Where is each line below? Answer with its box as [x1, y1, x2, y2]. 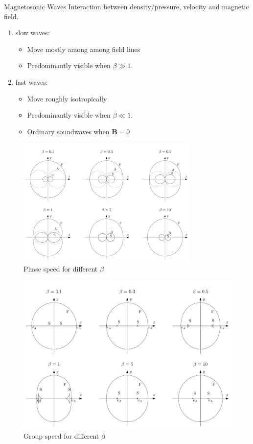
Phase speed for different [23, 264, 98, 274]
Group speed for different [23, 430, 99, 441]
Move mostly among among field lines [27, 44, 140, 54]
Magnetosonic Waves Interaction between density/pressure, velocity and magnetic [4, 1, 249, 11]
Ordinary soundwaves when [27, 126, 110, 136]
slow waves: [15, 27, 50, 38]
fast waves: [15, 76, 48, 87]
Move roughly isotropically [27, 93, 107, 103]
